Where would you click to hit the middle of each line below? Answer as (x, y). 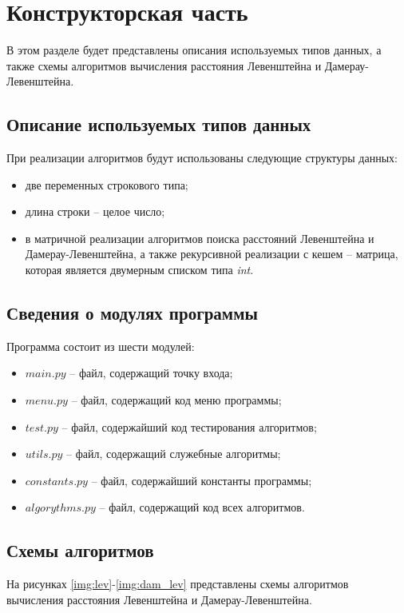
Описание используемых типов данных (159, 124)
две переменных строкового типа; (107, 184)
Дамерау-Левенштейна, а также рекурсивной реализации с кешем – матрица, (212, 254)
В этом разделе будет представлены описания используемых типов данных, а (194, 50)
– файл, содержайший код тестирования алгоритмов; (189, 426)
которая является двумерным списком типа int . (139, 270)
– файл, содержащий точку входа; (151, 373)
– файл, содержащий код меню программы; (176, 400)
